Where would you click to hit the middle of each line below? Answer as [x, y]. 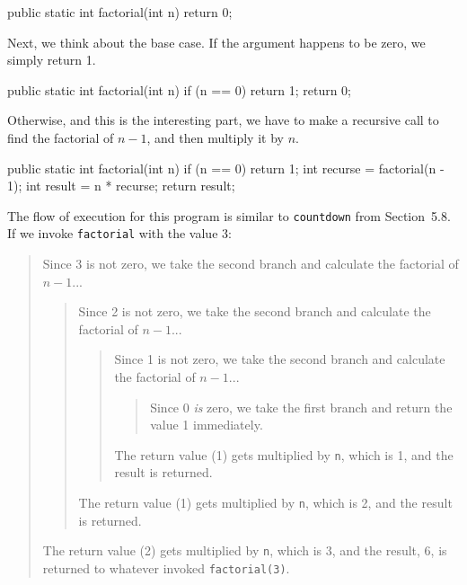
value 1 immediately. [207, 425]
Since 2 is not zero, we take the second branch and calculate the [255, 311]
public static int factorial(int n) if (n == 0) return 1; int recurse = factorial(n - [226, 168]
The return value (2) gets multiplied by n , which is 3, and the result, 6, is [245, 550]
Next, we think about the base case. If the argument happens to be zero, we [216, 42]
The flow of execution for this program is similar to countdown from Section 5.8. [229, 215]
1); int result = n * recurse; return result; [121, 186]
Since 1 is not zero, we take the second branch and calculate [280, 359]
